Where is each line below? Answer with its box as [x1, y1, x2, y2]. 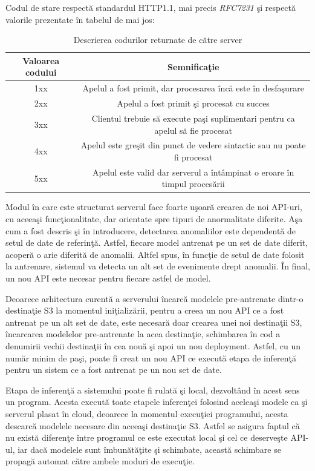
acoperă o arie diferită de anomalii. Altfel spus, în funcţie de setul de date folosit [5, 248, 305, 260]
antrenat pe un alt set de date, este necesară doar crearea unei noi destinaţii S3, [5, 315, 302, 328]
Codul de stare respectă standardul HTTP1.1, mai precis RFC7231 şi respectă [5, 1, 296, 13]
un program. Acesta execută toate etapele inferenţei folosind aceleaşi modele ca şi [5, 395, 308, 408]
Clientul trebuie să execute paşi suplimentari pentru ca [91, 111, 295, 124]
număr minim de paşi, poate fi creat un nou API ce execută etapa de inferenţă [5, 351, 297, 364]
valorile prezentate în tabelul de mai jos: [5, 13, 155, 25]
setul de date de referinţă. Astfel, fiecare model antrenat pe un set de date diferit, [5, 236, 308, 249]
